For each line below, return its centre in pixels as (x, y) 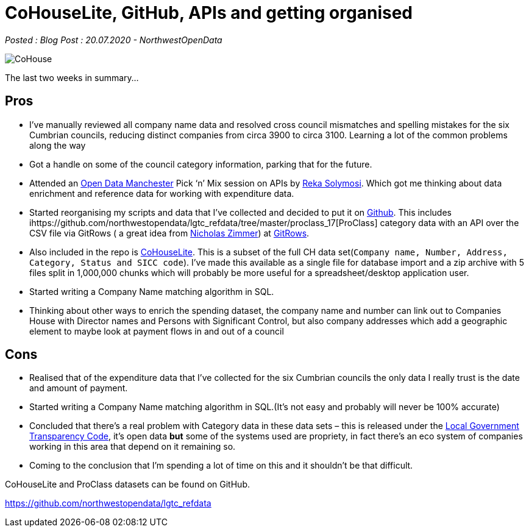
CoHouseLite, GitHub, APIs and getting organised (209, 13)
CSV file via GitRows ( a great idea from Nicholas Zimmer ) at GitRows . (169, 233)
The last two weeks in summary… (72, 77)
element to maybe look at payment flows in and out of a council (157, 331)
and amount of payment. (79, 388)
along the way (58, 145)
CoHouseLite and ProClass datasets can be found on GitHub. (127, 484)
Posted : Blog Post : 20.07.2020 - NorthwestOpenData (114, 40)
